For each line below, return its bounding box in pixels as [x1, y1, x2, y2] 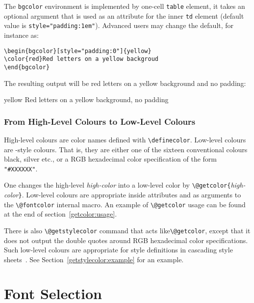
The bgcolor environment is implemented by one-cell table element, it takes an [4, 1, 245, 11]
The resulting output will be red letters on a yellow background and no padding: [4, 78, 246, 88]
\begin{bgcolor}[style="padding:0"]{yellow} [4, 47, 152, 55]
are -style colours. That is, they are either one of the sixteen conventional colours [4, 144, 248, 154]
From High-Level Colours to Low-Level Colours [4, 115, 196, 127]
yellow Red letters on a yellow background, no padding [4, 94, 169, 105]
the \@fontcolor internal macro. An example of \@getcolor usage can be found [4, 199, 246, 209]
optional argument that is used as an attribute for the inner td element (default [4, 10, 244, 21]
